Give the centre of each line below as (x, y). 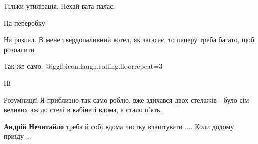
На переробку (25, 23)
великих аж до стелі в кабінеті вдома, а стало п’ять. (83, 109)
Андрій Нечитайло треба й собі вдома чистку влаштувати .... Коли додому (119, 126)
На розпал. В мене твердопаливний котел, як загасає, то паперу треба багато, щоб (129, 40)
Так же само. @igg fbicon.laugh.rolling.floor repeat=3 (83, 66)
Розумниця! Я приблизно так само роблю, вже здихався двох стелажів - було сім (127, 99)
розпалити (19, 49)
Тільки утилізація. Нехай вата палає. (60, 6)
